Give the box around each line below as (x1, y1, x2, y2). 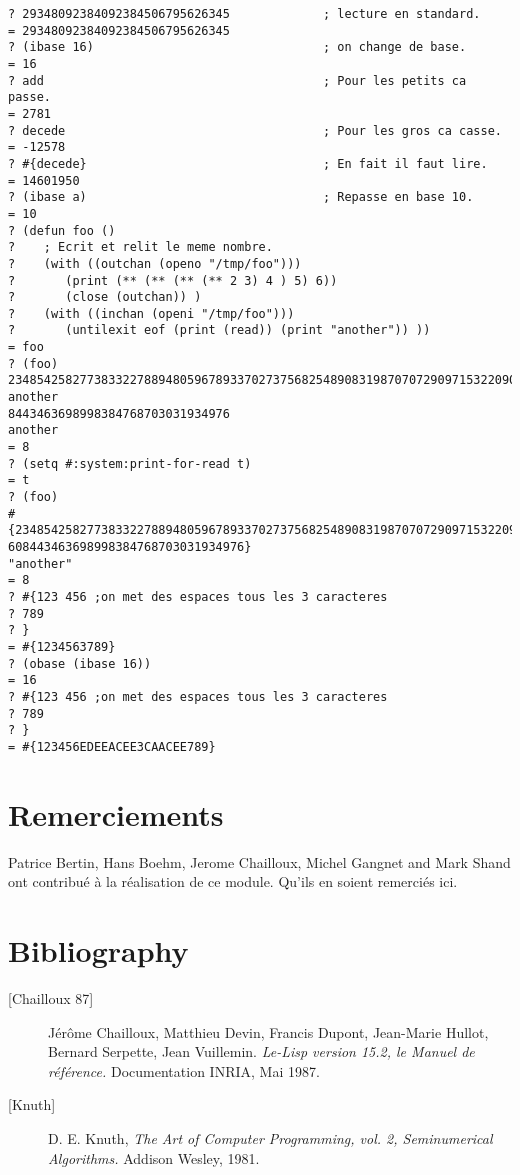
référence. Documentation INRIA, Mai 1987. (48, 1060, 320, 1081)
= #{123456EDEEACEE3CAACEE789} (8, 739, 216, 754)
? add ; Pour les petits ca (8, 73, 467, 88)
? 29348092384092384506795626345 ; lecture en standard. (8, 7, 481, 21)
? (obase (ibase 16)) (8, 656, 152, 671)
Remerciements (8, 793, 224, 834)
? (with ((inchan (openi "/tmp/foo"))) (8, 306, 295, 321)
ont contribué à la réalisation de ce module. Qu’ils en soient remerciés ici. (8, 871, 458, 892)
